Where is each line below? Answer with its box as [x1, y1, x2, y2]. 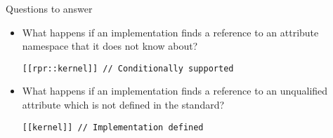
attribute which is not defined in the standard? [22, 97, 225, 112]
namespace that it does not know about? [22, 39, 198, 53]
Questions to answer [6, 1, 93, 15]
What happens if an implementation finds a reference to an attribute [22, 25, 319, 39]
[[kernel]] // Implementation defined [22, 122, 204, 132]
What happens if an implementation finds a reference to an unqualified [22, 83, 328, 98]
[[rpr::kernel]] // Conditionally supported [22, 63, 234, 74]
